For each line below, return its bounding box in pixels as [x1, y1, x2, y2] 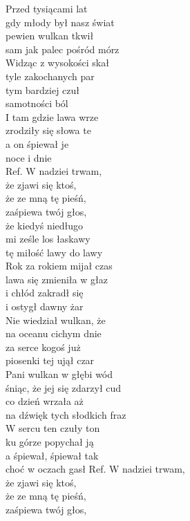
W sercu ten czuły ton [6, 421, 100, 435]
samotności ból [6, 96, 68, 111]
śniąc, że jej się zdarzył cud [6, 380, 122, 395]
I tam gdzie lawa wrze [6, 109, 99, 124]
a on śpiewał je [6, 136, 69, 151]
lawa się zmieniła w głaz [6, 272, 108, 286]
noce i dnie [6, 150, 52, 164]
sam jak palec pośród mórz [6, 41, 120, 56]
